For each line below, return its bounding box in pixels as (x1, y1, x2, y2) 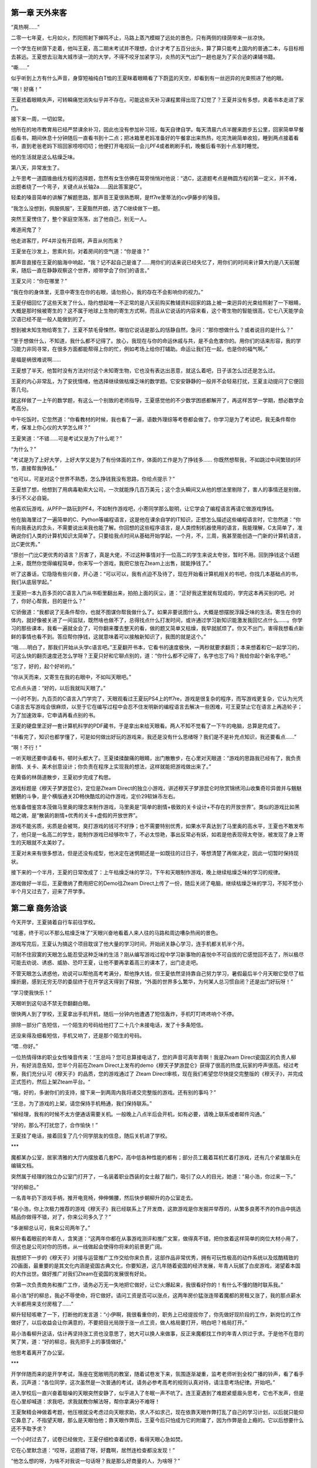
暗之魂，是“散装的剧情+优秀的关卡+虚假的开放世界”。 (11, 812, 141, 819)
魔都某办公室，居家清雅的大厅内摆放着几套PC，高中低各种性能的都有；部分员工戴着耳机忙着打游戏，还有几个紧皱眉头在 (11, 1154, 301, 1161)
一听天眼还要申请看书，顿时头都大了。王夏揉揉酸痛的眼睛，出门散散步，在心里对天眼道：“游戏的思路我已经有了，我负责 (11, 755, 302, 762)
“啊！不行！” (11, 744, 42, 751)
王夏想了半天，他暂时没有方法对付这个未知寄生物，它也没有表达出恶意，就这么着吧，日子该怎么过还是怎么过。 (11, 367, 278, 374)
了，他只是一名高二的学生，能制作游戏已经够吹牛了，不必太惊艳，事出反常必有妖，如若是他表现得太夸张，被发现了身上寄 (11, 831, 304, 838)
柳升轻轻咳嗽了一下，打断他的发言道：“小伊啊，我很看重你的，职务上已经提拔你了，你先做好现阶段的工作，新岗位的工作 (11, 1311, 302, 1318)
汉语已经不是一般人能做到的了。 (11, 315, 88, 322)
